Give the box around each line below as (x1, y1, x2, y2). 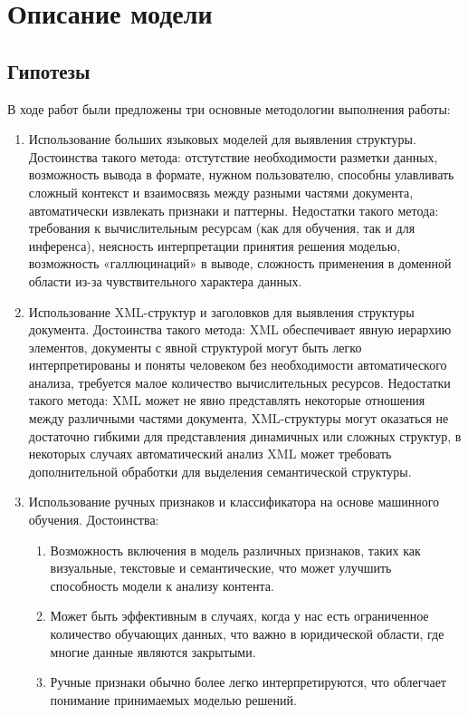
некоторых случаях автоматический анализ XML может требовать (28, 444, 392, 463)
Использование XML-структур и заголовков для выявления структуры (28, 302, 415, 321)
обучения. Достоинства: (28, 510, 159, 529)
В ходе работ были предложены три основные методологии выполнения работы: (7, 99, 451, 118)
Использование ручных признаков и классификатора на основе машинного (28, 492, 440, 511)
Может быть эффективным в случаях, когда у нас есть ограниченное (50, 606, 429, 625)
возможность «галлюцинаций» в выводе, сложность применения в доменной (28, 254, 452, 273)
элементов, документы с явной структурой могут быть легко (28, 337, 362, 356)
